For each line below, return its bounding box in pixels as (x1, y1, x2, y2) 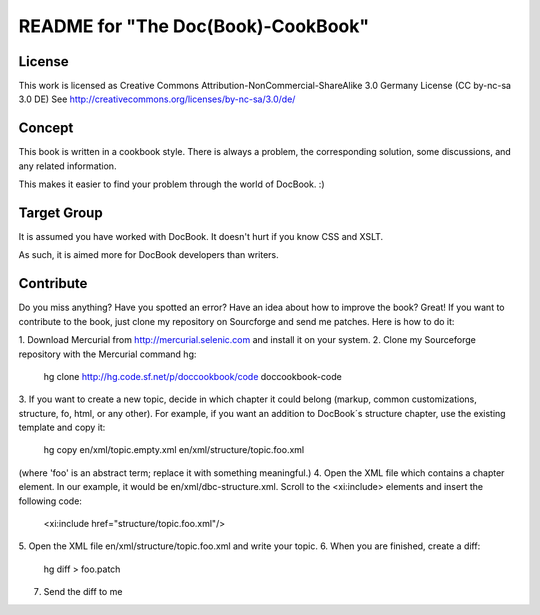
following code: (18, 495, 82, 507)
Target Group (18, 204, 104, 221)
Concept (18, 120, 74, 137)
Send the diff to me (43, 586, 123, 598)
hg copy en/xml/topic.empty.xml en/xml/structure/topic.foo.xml (43, 444, 305, 456)
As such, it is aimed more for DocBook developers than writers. (18, 249, 279, 261)
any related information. (18, 160, 117, 172)
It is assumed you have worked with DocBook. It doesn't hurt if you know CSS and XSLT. (18, 231, 384, 243)
